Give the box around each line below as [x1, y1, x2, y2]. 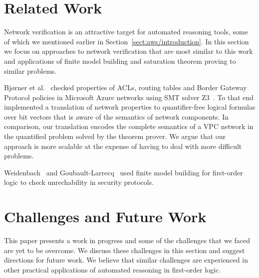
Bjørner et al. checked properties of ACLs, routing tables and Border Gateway [4, 82, 247, 93]
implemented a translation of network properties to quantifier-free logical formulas [4, 102, 256, 112]
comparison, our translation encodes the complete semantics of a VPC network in [4, 121, 254, 132]
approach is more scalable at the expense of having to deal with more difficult [4, 140, 242, 151]
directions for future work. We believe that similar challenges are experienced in [4, 255, 248, 265]
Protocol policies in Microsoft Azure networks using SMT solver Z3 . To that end [4, 92, 254, 102]
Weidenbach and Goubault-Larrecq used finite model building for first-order [4, 167, 243, 177]
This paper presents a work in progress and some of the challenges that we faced [4, 235, 251, 246]
